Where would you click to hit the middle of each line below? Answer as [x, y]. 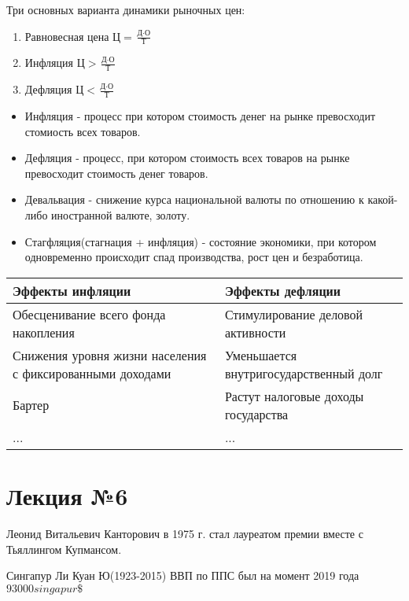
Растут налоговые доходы [294, 396]
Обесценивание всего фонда [89, 314]
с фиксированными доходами [92, 373]
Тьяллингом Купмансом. [64, 549]
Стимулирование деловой [294, 314]
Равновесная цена [67, 36]
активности [255, 332]
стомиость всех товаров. [83, 131]
